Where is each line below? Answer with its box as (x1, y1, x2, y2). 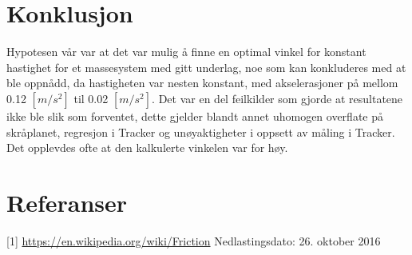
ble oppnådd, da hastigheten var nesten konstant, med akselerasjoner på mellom (6, 74, 398, 91)
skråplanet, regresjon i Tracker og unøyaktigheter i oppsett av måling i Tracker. (6, 123, 395, 140)
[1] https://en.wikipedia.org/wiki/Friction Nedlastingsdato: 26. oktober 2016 (6, 232, 381, 249)
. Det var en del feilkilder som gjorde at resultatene (152, 90, 403, 106)
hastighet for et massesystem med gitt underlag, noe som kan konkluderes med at (6, 58, 406, 75)
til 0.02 (73, 90, 109, 106)
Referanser (6, 185, 128, 218)
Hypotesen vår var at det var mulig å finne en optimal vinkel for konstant (6, 43, 366, 60)
